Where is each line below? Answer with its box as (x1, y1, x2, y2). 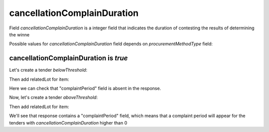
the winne (9, 31, 30, 37)
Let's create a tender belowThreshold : (9, 67, 87, 73)
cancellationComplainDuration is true (9, 54, 128, 62)
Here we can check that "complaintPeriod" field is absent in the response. (9, 85, 161, 92)
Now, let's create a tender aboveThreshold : (9, 95, 98, 101)
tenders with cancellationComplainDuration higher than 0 (9, 120, 128, 126)
